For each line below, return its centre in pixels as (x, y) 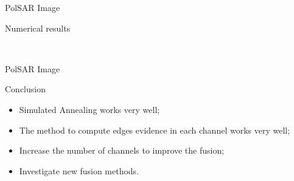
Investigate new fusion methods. (79, 170)
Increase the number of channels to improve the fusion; (122, 150)
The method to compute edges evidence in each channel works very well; (155, 130)
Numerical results (38, 28)
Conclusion (25, 89)
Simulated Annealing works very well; (89, 109)
